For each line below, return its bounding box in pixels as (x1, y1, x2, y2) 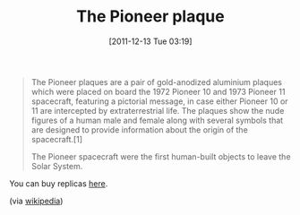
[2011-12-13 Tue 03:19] (108, 36, 193, 47)
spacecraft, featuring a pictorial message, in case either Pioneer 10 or (30, 96, 288, 107)
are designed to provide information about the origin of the (30, 124, 248, 135)
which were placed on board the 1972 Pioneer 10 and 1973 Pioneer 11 (30, 86, 286, 97)
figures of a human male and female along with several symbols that (30, 115, 284, 125)
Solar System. (30, 160, 83, 171)
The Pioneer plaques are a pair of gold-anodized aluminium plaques (30, 76, 283, 87)
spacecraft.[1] (30, 133, 83, 144)
